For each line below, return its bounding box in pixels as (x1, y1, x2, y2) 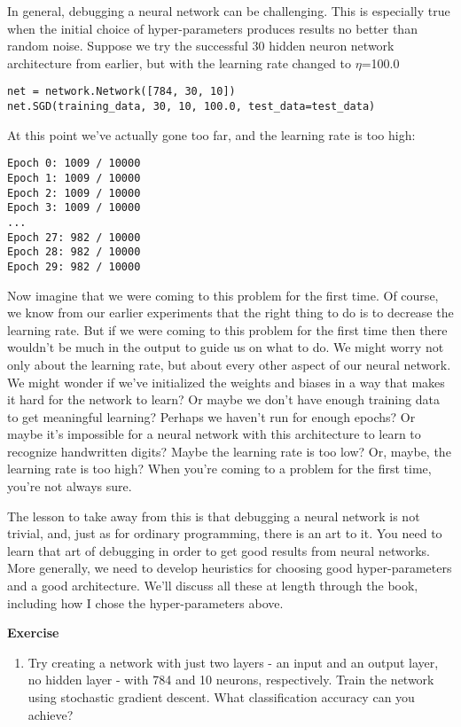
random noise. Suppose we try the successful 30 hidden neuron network (7, 36, 395, 55)
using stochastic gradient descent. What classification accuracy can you (27, 688, 415, 706)
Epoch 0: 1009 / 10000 (7, 157, 141, 170)
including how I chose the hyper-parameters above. (7, 593, 284, 612)
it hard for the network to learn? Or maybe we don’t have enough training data (7, 390, 440, 409)
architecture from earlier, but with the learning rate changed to (7, 53, 352, 72)
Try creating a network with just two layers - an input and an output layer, (27, 653, 439, 671)
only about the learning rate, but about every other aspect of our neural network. (7, 355, 451, 373)
